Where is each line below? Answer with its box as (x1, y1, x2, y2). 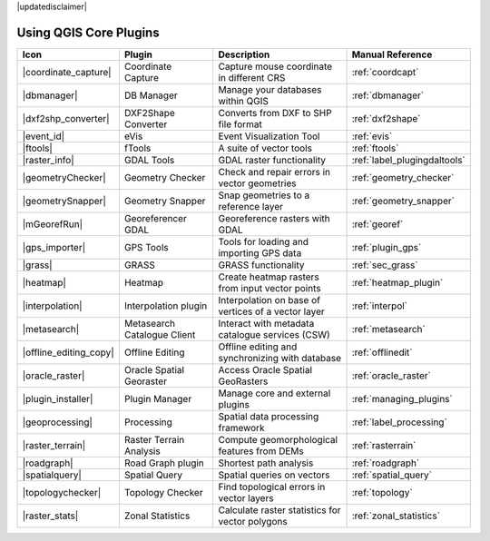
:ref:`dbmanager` (351, 89, 425, 102)
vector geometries (218, 177, 297, 190)
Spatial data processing (218, 409, 319, 422)
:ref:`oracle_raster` (351, 369, 431, 381)
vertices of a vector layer (218, 305, 326, 318)
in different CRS (218, 71, 286, 84)
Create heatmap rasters (218, 270, 319, 283)
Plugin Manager (123, 392, 192, 405)
